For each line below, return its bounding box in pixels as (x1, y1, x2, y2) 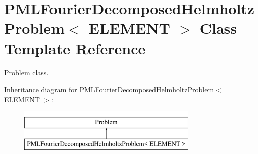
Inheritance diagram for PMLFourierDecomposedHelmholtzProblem (4, 84, 214, 95)
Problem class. (4, 67, 49, 78)
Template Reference (4, 37, 146, 58)
